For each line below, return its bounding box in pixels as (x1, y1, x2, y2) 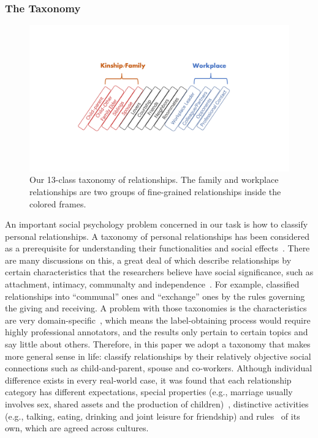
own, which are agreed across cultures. (5, 421, 149, 434)
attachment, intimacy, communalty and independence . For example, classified (5, 278, 300, 291)
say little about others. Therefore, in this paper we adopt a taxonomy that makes (5, 338, 311, 351)
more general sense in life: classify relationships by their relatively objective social (5, 349, 311, 362)
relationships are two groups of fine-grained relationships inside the (29, 185, 281, 198)
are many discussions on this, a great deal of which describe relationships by (5, 253, 292, 266)
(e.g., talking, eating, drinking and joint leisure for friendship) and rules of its (5, 409, 300, 422)
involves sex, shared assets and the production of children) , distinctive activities (5, 398, 309, 410)
